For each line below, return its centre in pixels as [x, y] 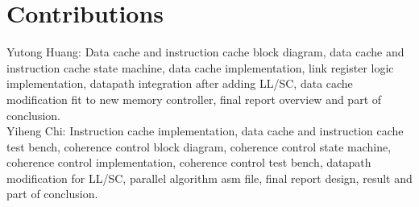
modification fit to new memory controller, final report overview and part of [194, 99]
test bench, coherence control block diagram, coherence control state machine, [199, 146]
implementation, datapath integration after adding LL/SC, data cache [180, 83]
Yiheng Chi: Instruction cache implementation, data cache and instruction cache [205, 131]
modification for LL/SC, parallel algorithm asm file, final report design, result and [209, 178]
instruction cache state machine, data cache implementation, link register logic [200, 67]
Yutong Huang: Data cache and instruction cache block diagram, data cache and [205, 52]
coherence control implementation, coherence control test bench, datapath [189, 162]
